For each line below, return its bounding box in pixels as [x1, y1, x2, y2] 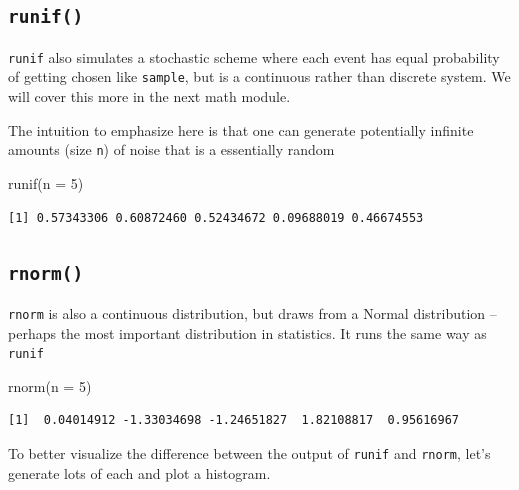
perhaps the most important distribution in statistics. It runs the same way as [8, 322, 487, 343]
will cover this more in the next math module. [8, 86, 291, 107]
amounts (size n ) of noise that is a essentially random [8, 139, 335, 160]
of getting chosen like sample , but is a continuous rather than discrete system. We [8, 66, 511, 87]
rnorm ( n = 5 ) [8, 375, 92, 396]
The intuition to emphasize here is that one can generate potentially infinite [8, 119, 474, 140]
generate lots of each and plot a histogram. [8, 462, 271, 483]
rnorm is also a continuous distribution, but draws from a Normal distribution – [8, 302, 497, 323]
